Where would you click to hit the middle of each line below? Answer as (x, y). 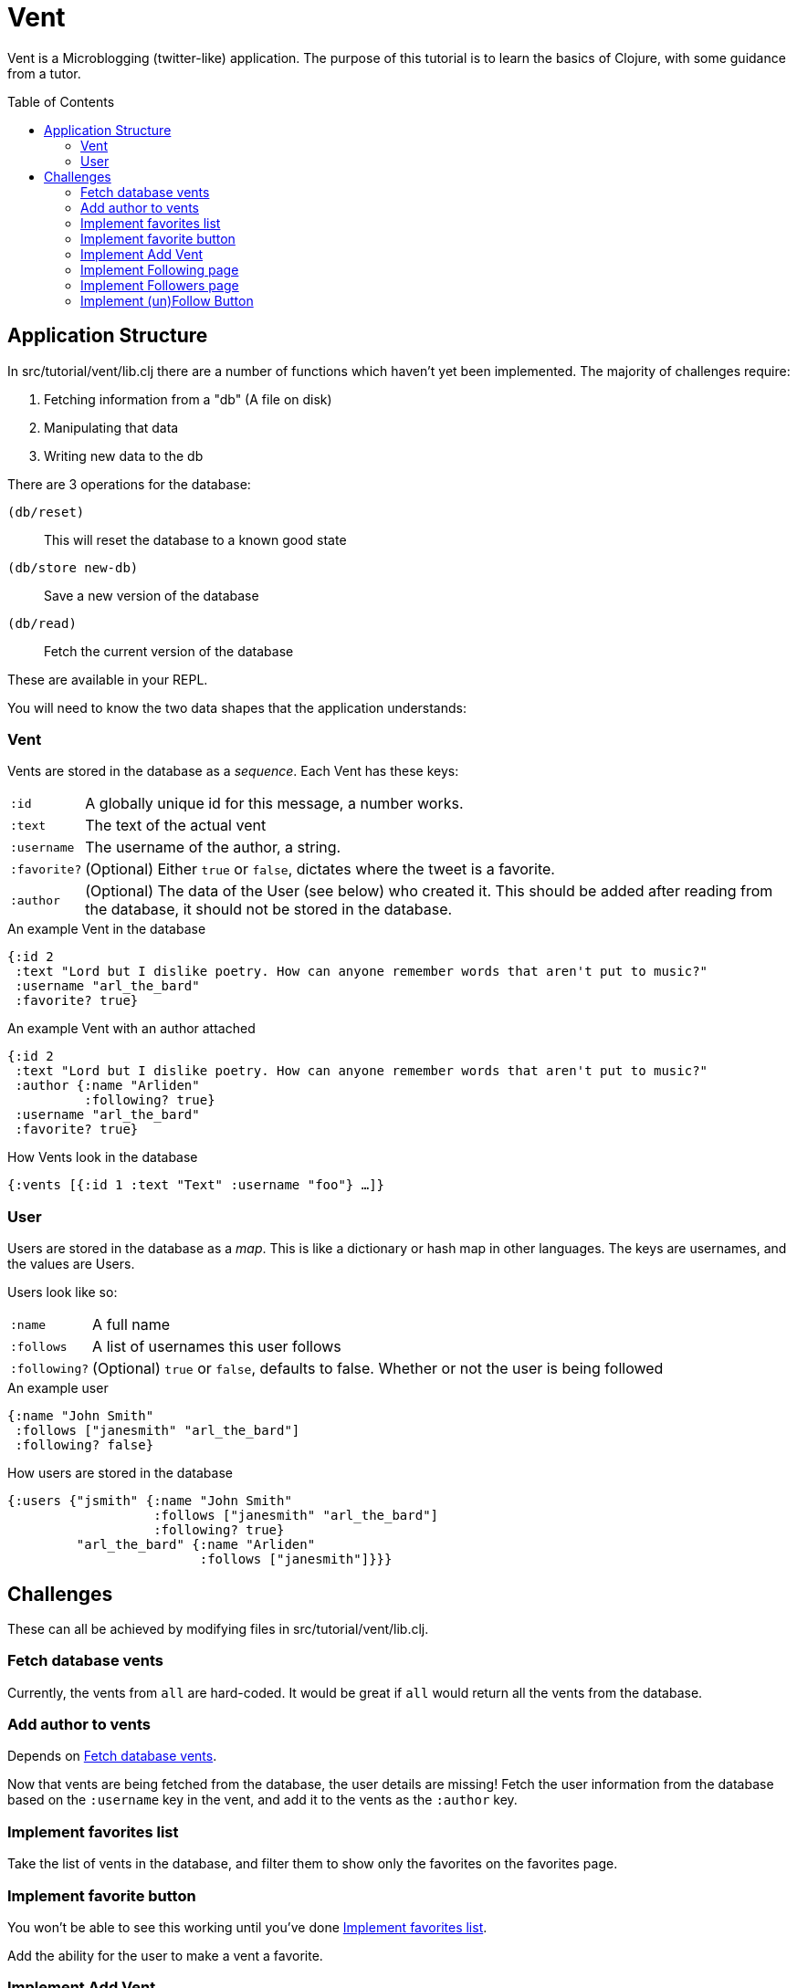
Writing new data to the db (124, 455)
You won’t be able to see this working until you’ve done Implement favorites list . (247, 1927)
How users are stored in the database (120, 1473)
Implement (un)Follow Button (167, 300)
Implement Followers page (160, 285)
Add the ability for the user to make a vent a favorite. (165, 1955)
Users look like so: (63, 1292)
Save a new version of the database (152, 595)
